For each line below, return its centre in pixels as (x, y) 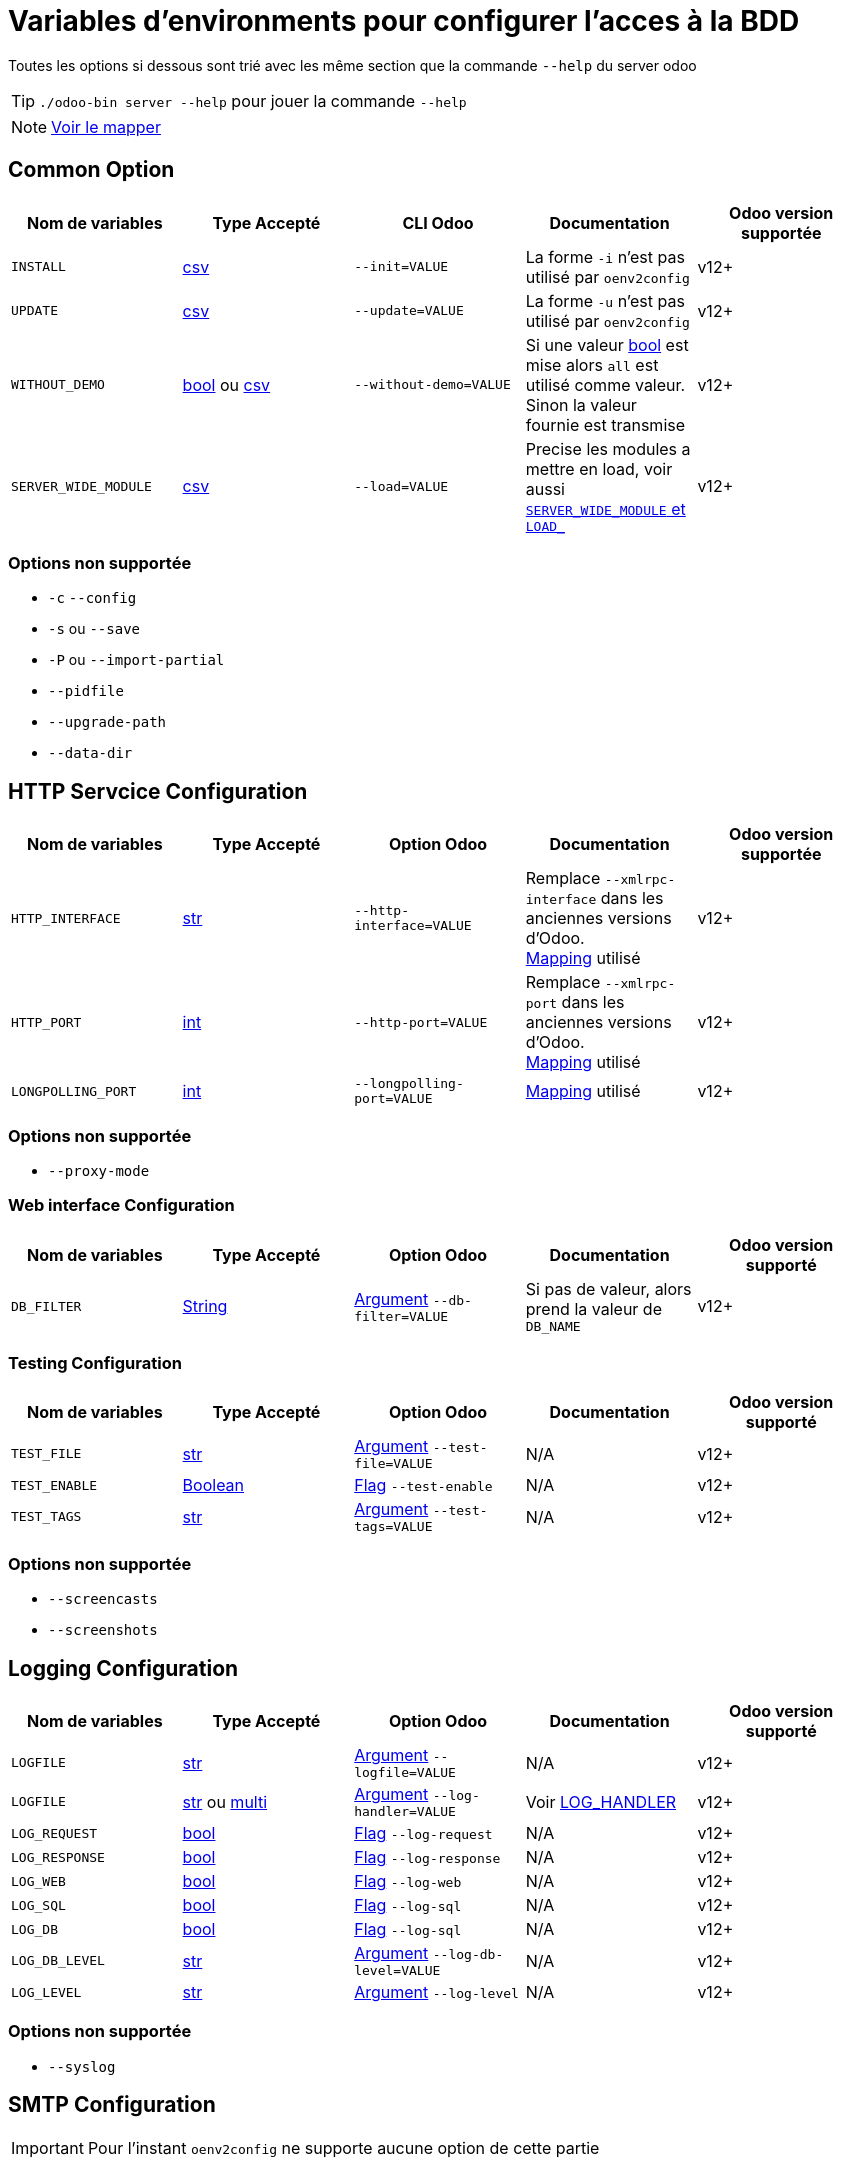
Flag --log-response (427, 1857)
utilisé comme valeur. (605, 384)
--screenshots (103, 1630)
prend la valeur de (593, 1308)
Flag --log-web (408, 1881)
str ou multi (225, 1801)
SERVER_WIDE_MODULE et (605, 508)
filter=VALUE (401, 1316)
